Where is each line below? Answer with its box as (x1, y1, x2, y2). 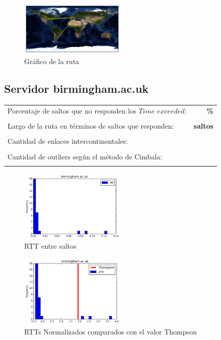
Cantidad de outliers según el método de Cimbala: (8, 151, 163, 161)
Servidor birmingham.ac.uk (4, 80, 149, 96)
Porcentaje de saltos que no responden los (8, 105, 136, 116)
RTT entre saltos (24, 241, 77, 251)
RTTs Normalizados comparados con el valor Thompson (24, 326, 197, 336)
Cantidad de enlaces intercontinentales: (8, 136, 128, 146)
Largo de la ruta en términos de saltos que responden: (8, 121, 174, 131)
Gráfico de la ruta (24, 55, 80, 66)
